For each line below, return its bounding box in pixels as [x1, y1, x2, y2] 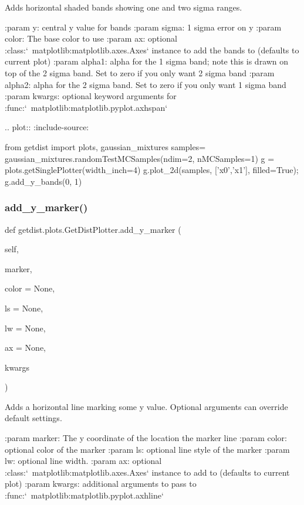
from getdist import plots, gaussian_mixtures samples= [5, 140, 206, 152]
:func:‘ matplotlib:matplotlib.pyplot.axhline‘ [5, 489, 164, 501]
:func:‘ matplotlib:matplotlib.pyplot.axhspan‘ [5, 101, 168, 113]
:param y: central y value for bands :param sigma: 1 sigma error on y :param [5, 21, 282, 33]
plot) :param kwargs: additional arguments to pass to [5, 477, 197, 490]
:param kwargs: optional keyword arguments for [5, 90, 177, 102]
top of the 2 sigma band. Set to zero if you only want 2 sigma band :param [5, 66, 275, 79]
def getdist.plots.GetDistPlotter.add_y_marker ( [5, 223, 181, 235]
